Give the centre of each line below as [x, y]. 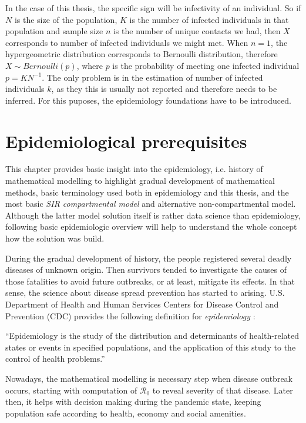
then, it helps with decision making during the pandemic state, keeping [133, 401]
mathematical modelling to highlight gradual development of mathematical [140, 181]
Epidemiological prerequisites [126, 141]
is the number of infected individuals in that [209, 19]
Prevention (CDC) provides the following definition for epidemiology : [130, 315]
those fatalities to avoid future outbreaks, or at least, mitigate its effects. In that [150, 281]
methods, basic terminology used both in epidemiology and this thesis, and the [147, 192]
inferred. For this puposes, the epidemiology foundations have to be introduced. [148, 100]
